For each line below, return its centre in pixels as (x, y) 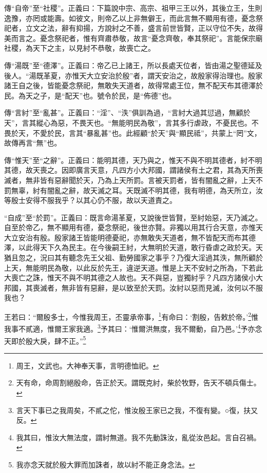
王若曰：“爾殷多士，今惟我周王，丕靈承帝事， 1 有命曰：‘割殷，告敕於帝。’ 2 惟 (131, 316)
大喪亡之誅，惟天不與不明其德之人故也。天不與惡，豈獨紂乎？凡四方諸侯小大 (133, 277)
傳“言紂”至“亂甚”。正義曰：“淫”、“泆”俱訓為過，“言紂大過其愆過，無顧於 (127, 112)
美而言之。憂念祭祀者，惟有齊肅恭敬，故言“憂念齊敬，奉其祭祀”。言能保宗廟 (133, 38)
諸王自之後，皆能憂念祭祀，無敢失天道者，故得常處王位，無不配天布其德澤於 (133, 85)
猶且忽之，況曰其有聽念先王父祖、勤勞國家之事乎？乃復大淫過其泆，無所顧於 (133, 258)
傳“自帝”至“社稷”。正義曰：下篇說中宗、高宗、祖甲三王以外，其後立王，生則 (133, 8)
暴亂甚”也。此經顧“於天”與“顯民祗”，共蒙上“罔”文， (174, 132)
